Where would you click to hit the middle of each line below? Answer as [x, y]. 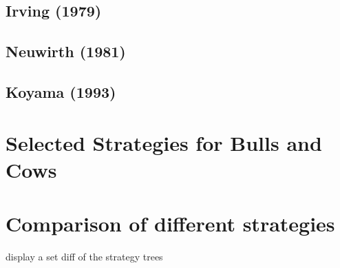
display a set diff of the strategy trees [84, 257]
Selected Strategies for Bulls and [164, 142]
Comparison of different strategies [170, 224]
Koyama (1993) [61, 91]
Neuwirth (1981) [66, 51]
